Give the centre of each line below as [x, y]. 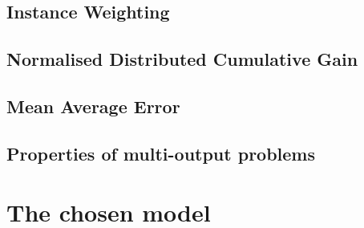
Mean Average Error [93, 106]
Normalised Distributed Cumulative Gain [182, 59]
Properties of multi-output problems [161, 153]
